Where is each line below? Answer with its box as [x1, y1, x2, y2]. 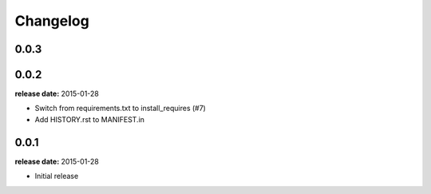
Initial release [34, 172, 79, 181]
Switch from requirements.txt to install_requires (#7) [34, 104, 207, 113]
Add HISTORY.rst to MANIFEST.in [34, 114, 145, 124]
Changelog [14, 12, 89, 30]
